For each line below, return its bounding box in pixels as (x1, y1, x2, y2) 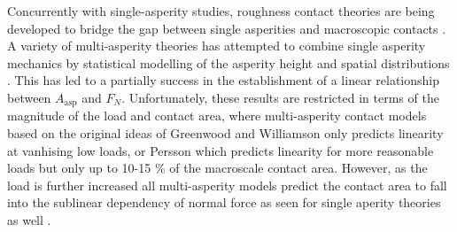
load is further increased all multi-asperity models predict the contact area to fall (7, 175, 447, 194)
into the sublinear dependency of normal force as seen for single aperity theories (7, 193, 441, 212)
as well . (7, 210, 51, 228)
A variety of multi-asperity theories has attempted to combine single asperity (7, 36, 426, 55)
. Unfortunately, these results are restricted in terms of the (121, 88, 439, 106)
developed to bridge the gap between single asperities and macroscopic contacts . (7, 19, 446, 37)
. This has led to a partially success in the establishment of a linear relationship (7, 71, 439, 89)
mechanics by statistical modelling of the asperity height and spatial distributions (7, 53, 450, 72)
